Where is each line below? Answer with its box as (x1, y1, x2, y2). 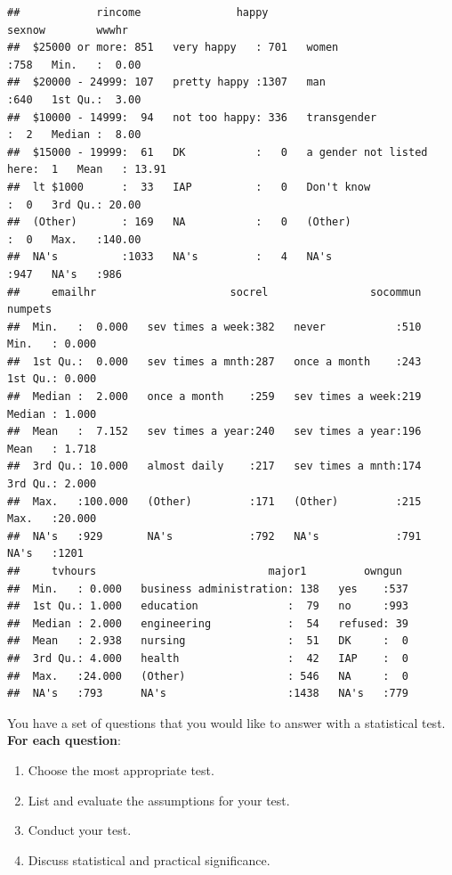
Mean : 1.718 (7, 442, 97, 455)
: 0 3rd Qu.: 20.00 (7, 198, 141, 211)
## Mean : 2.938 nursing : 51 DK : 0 (7, 634, 409, 648)
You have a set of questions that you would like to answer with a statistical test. (7, 713, 446, 732)
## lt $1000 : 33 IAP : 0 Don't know (7, 180, 371, 193)
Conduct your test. (28, 821, 132, 839)
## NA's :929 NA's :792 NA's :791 (7, 529, 422, 543)
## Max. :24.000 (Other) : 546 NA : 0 (7, 669, 409, 683)
